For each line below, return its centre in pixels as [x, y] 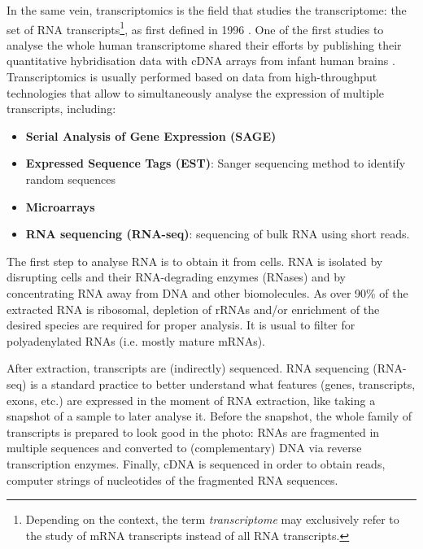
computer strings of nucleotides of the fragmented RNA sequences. [172, 479]
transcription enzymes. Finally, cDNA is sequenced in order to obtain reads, [196, 463]
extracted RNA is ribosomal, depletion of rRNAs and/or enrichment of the [193, 309]
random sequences [71, 179]
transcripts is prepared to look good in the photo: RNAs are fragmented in [193, 431]
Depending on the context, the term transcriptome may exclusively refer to [212, 519]
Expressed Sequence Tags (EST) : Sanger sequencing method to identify [216, 163]
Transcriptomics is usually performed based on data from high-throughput [192, 77]
